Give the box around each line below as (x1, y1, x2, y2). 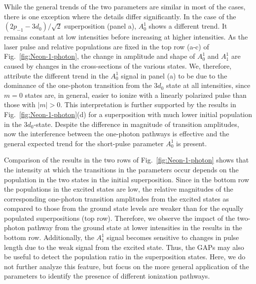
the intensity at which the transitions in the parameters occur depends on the (4, 164, 239, 174)
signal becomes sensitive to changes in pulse (107, 232, 239, 243)
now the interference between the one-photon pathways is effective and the (4, 128, 229, 139)
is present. (176, 138, 207, 148)
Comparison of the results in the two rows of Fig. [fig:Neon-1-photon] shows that (4, 155, 249, 165)
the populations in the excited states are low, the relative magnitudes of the (4, 184, 233, 194)
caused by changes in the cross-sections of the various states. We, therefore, (4, 60, 232, 71)
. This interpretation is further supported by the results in (60, 99, 236, 110)
